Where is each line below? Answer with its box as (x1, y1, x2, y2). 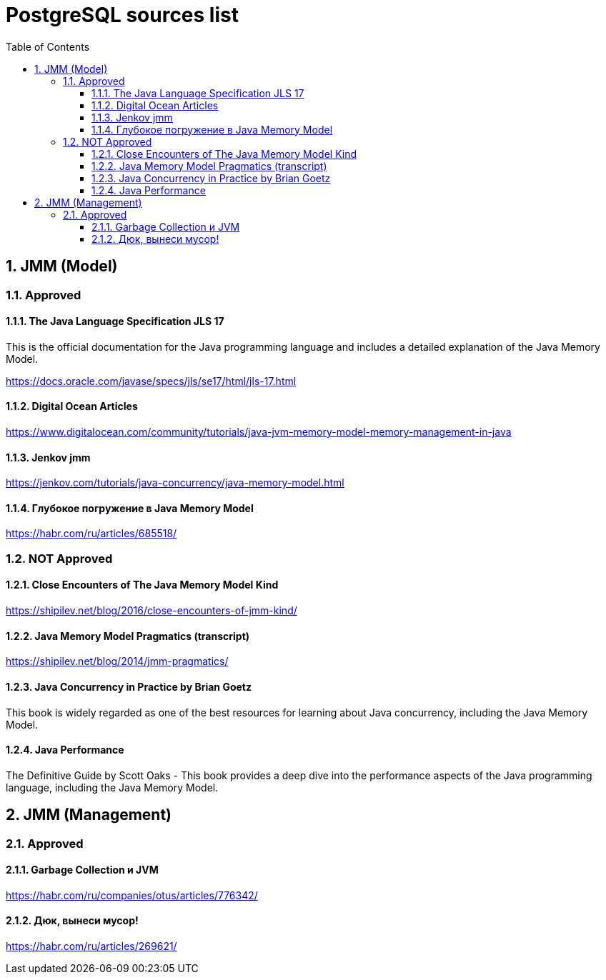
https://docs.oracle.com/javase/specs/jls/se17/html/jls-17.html (6, 374, 297, 387)
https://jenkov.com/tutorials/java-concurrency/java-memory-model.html (6, 476, 344, 489)
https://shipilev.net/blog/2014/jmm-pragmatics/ (6, 655, 229, 668)
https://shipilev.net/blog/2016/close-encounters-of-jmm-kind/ (6, 604, 297, 617)
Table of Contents (6, 40, 90, 53)
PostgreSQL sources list (6, 3, 239, 27)
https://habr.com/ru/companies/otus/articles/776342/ (6, 889, 258, 901)
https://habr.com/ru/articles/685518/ (6, 527, 177, 540)
